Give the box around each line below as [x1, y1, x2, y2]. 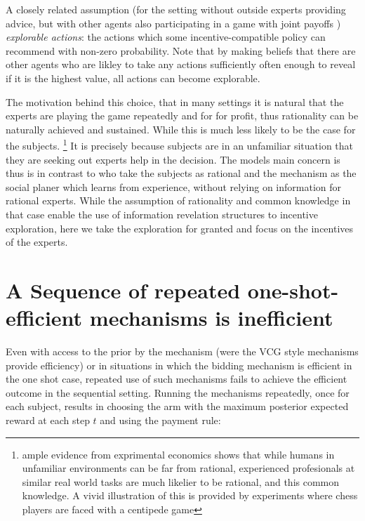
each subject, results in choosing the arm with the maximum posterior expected [6, 399, 349, 414]
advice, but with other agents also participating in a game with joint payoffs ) [6, 15, 341, 30]
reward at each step [6, 413, 90, 428]
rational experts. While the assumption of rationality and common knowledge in [6, 193, 351, 208]
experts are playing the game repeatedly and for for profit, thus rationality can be [6, 108, 359, 123]
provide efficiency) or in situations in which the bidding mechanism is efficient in [6, 357, 352, 372]
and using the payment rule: [100, 413, 221, 428]
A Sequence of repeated [6, 275, 241, 304]
